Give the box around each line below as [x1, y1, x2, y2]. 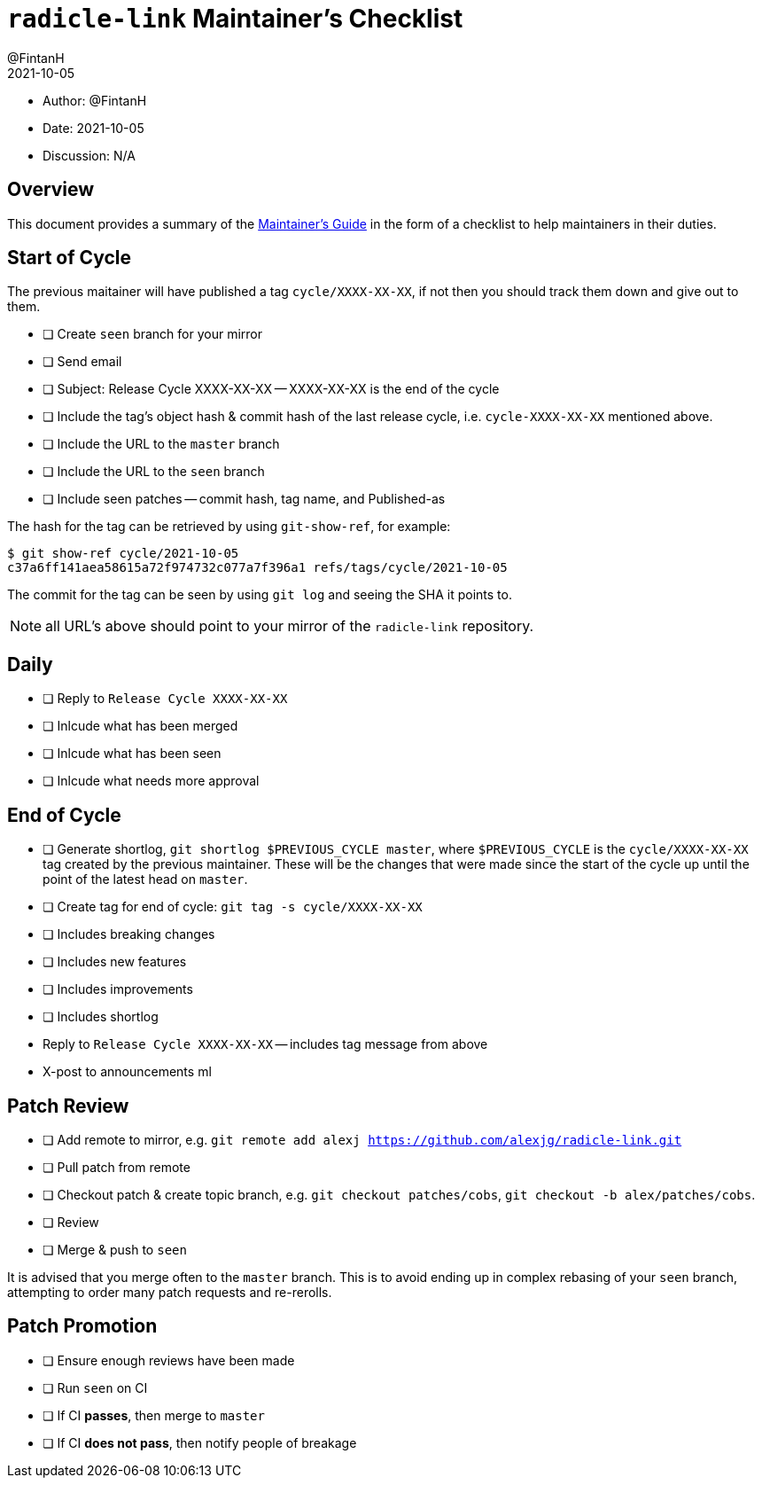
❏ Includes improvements [43, 981, 193, 997]
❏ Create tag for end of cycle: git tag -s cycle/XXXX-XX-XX [43, 899, 423, 915]
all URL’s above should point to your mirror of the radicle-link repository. [45, 617, 534, 636]
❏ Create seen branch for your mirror [43, 326, 263, 342]
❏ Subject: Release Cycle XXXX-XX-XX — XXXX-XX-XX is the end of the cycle [43, 381, 500, 397]
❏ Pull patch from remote [43, 1159, 190, 1175]
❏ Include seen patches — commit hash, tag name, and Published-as [43, 491, 446, 507]
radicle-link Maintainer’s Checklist [7, 4, 463, 34]
